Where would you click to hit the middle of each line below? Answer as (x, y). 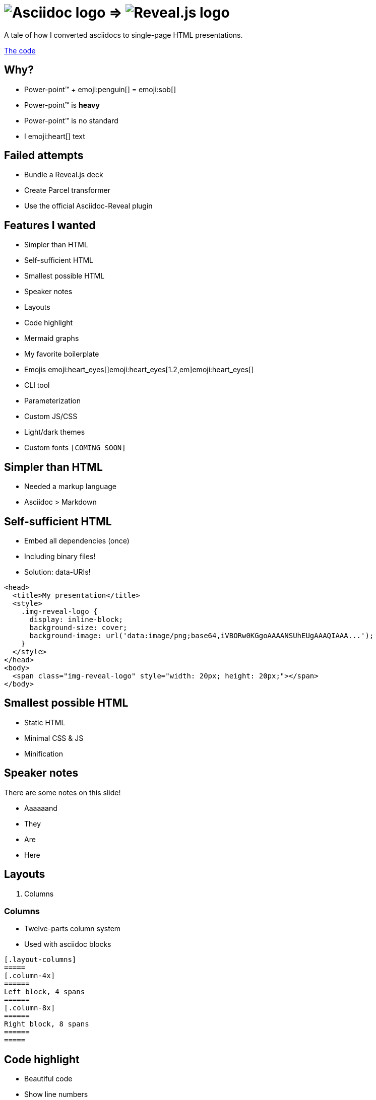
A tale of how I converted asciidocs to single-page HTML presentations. (123, 35)
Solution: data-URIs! (57, 572)
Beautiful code (48, 1079)
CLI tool (37, 385)
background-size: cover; (78, 627)
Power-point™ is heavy (62, 105)
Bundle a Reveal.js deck (64, 175)
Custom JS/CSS (51, 417)
